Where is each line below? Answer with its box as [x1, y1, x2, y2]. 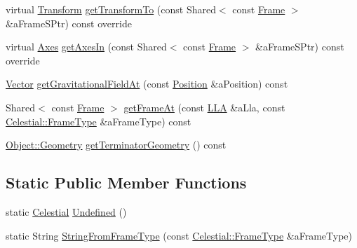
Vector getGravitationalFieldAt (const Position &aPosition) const [6, 76, 288, 91]
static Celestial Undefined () [6, 204, 127, 219]
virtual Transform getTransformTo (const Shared [6, 2, 216, 16]
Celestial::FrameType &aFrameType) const [6, 113, 191, 128]
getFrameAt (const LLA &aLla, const [123, 99, 285, 114]
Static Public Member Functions [6, 172, 247, 193]
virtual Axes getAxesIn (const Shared [6, 39, 167, 54]
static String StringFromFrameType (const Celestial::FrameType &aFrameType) [6, 228, 353, 242]
